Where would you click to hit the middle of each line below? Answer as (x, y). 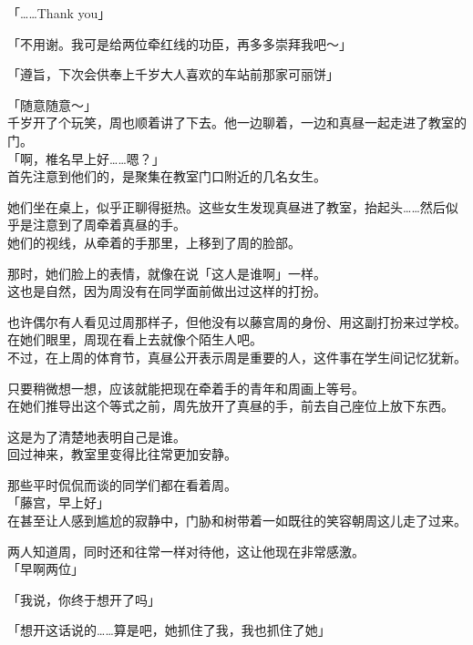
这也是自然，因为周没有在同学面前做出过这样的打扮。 (167, 291)
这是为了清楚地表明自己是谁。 (97, 436)
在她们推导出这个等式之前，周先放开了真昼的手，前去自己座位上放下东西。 (231, 406)
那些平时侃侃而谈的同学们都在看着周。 (122, 484)
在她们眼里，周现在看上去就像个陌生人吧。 (135, 339)
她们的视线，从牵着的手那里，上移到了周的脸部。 (154, 242)
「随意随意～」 (52, 104)
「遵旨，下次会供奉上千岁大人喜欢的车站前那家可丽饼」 (173, 74)
